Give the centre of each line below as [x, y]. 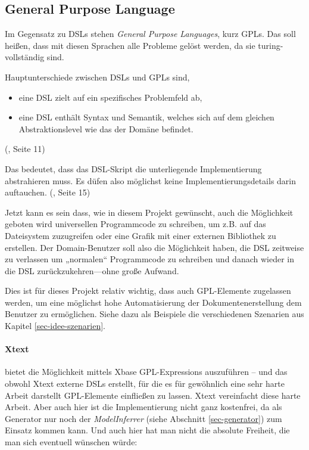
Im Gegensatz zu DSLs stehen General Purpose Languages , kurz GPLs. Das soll [150, 34]
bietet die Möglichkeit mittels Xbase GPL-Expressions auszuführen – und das [146, 372]
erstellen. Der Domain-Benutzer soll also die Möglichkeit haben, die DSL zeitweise [154, 247]
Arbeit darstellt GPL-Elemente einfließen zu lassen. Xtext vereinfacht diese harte [153, 395]
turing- [271, 45]
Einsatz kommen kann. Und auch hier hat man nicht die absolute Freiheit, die [147, 430]
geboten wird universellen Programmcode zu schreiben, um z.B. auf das [135, 224]
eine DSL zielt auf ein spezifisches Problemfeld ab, [110, 97]
